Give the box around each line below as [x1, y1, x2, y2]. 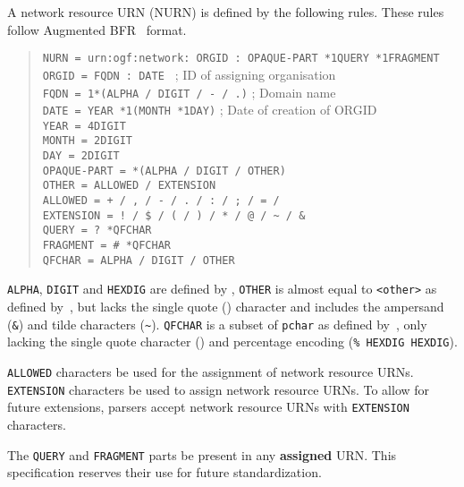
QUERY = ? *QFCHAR [42, 224, 152, 237]
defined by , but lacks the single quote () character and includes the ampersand [7, 297, 444, 316]
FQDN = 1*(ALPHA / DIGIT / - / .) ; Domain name [42, 82, 336, 101]
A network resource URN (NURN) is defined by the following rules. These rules [7, 3, 444, 21]
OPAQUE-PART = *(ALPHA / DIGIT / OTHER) [42, 164, 286, 177]
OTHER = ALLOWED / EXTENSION [42, 179, 216, 192]
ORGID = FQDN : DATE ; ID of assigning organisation [42, 64, 336, 83]
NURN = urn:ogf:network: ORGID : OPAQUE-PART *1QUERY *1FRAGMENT [42, 52, 440, 65]
